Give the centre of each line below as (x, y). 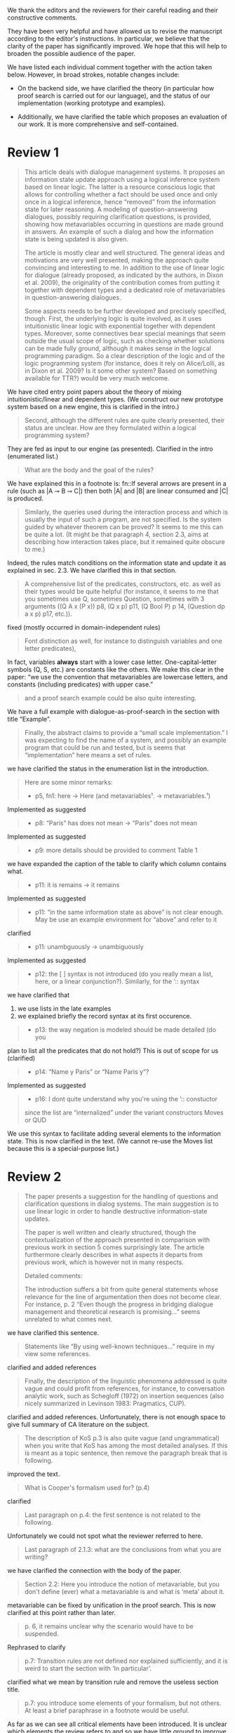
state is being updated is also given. (76, 239)
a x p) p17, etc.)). (48, 613)
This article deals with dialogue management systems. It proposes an (125, 172)
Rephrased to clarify (36, 1647)
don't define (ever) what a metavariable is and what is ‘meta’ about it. (125, 1591)
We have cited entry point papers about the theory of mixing (95, 392)
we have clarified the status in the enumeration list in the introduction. (108, 769)
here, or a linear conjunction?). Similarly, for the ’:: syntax (117, 981)
